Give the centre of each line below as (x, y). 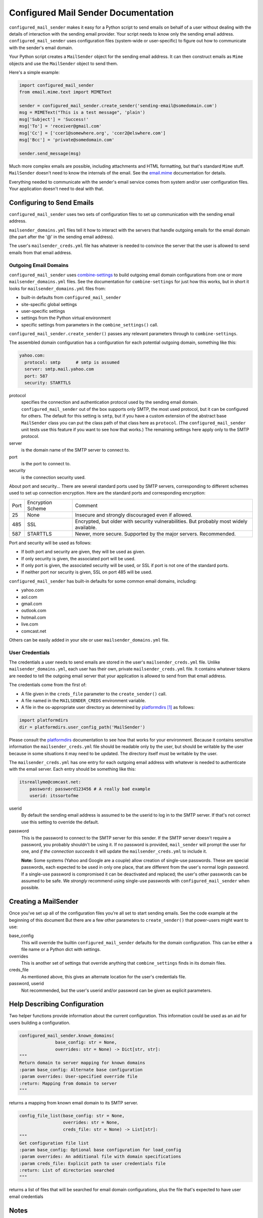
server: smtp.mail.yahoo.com (59, 369)
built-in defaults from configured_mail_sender (71, 298)
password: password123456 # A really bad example (90, 789)
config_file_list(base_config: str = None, (72, 1115)
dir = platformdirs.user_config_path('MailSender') (82, 727)
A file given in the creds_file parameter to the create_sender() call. (94, 694)
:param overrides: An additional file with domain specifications (100, 1157)
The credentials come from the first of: (48, 685)
